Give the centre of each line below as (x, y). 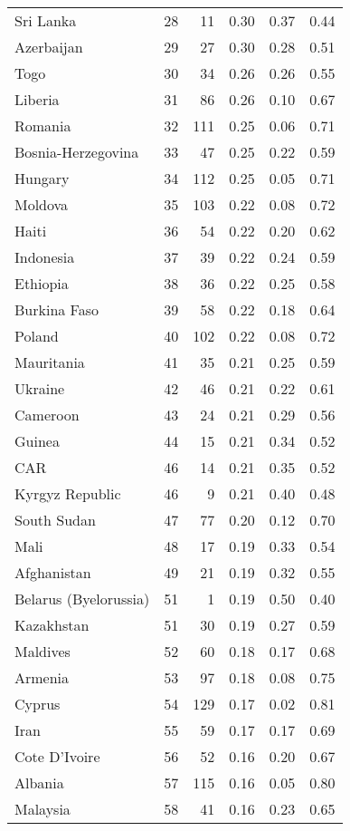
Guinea (37, 441)
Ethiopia (42, 283)
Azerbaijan (49, 47)
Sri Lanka (46, 20)
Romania (43, 126)
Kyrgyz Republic (68, 493)
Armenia (42, 677)
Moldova (42, 204)
